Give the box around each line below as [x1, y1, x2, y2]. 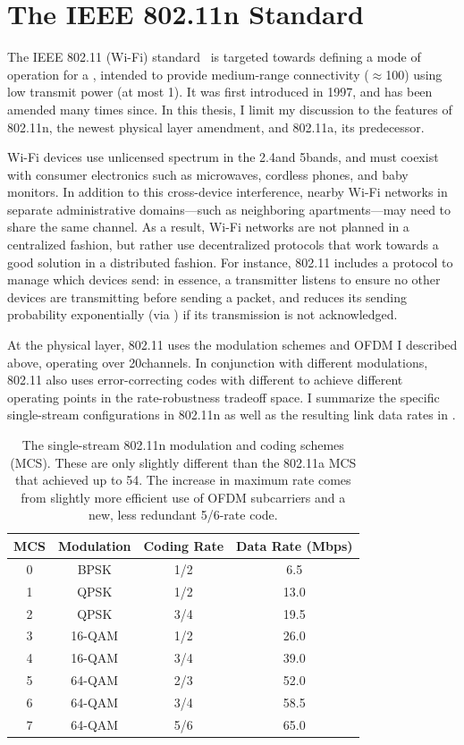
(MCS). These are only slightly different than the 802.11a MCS [10, 453, 357, 471]
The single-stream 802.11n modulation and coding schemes [21, 436, 344, 453]
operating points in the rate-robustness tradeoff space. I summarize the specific [7, 387, 440, 406]
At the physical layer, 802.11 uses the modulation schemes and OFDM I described [7, 335, 458, 354]
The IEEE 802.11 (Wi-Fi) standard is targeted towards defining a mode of [7, 47, 421, 66]
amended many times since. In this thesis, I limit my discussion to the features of [7, 99, 452, 118]
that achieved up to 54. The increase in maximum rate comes [15, 470, 351, 489]
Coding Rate [143, 536, 224, 555]
